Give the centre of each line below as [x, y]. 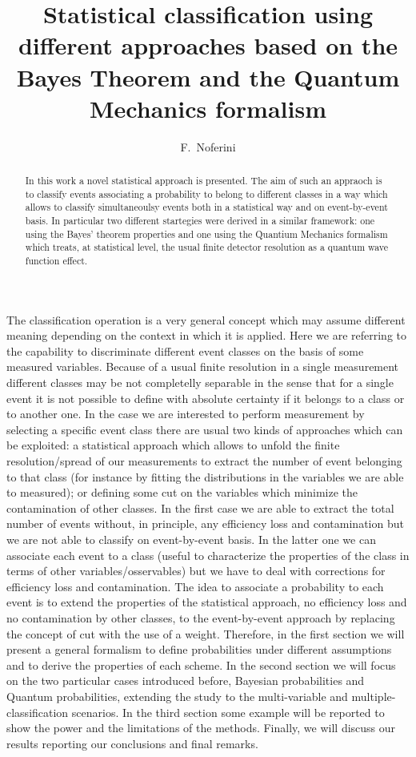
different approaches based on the [208, 45]
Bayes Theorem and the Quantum [208, 77]
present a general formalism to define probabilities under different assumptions [199, 649]
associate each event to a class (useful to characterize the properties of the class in [208, 555]
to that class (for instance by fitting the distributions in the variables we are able [205, 476]
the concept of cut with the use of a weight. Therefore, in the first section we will [206, 633]
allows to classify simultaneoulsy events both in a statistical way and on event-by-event [206, 207]
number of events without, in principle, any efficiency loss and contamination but [205, 523]
